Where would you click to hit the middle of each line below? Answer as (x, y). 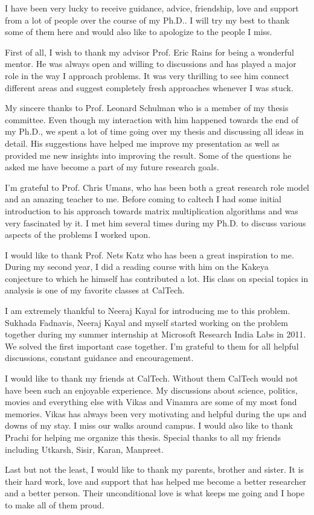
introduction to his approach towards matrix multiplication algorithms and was (152, 210)
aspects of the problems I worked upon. (78, 235)
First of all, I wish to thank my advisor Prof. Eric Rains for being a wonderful (149, 52)
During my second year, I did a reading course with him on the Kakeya (137, 267)
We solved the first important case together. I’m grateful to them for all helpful (152, 346)
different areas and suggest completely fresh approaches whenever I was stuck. (149, 87)
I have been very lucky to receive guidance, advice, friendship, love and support (152, 8)
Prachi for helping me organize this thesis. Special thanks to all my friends (143, 437)
